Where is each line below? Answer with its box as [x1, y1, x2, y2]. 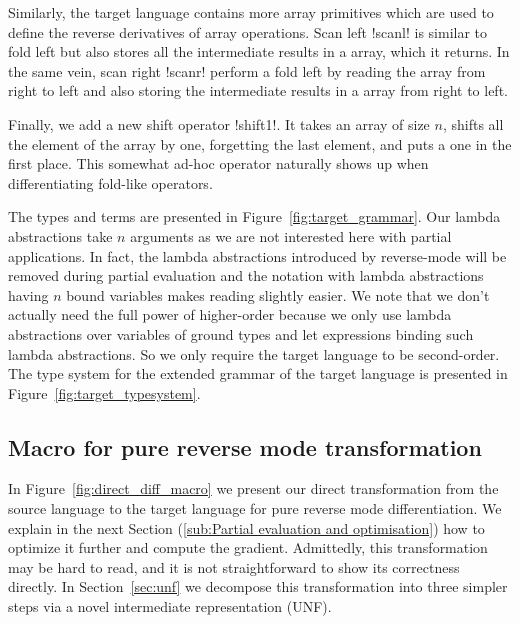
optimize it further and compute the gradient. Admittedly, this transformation [8, 537, 488, 558]
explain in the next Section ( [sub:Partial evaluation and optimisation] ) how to [8, 517, 485, 538]
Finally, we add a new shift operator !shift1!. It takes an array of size [8, 113, 430, 134]
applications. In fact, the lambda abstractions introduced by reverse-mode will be [8, 245, 507, 266]
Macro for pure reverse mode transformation [8, 431, 482, 462]
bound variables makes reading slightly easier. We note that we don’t [66, 284, 490, 305]
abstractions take [8, 225, 113, 246]
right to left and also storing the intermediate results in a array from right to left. [8, 80, 508, 101]
